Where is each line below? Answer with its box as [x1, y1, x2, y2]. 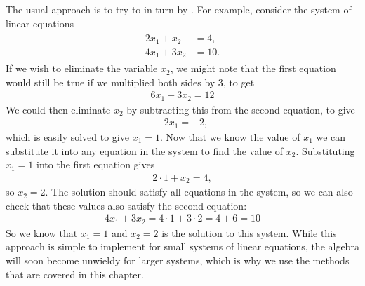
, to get [223, 74, 255, 89]
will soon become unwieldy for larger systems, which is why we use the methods [6, 253, 350, 268]
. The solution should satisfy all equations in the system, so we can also [45, 184, 353, 199]
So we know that [6, 225, 78, 240]
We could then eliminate [6, 102, 111, 116]
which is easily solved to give [6, 129, 129, 144]
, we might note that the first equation [170, 61, 336, 76]
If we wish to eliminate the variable [6, 61, 158, 76]
